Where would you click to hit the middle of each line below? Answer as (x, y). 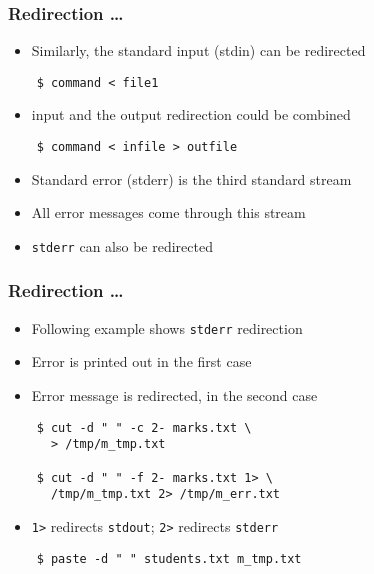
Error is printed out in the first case (141, 361)
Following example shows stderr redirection (167, 327)
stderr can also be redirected (122, 245)
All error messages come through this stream (168, 212)
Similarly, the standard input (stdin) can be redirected (198, 50)
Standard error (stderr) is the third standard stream (191, 178)
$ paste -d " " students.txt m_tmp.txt (169, 558)
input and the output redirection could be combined (191, 114)
